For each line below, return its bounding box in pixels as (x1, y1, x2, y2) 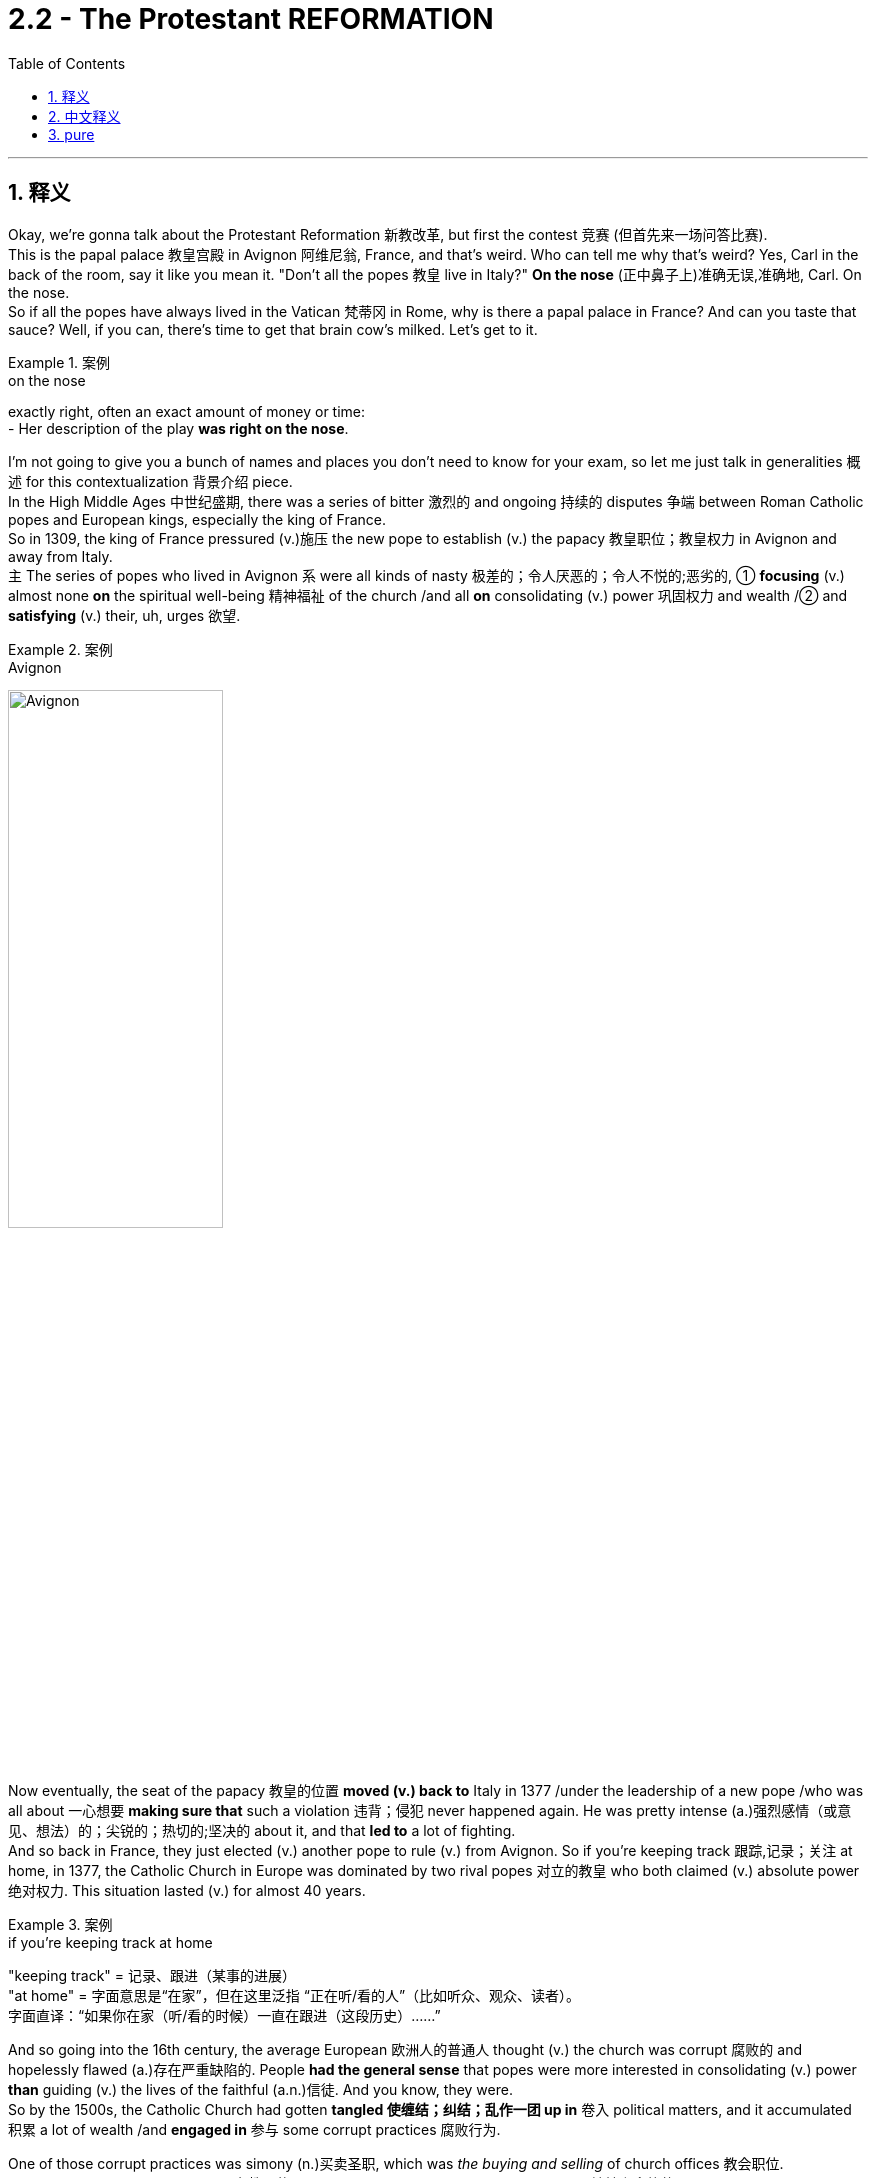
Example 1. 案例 (8, 353, 110, 371)
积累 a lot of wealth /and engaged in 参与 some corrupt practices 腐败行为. (8, 2120, 501, 2138)
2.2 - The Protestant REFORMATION (8, 2, 494, 36)
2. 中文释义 (48, 107, 121, 125)
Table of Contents (8, 54, 126, 72)
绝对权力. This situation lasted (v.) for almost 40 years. (8, 1881, 366, 1899)
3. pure (48, 125, 95, 143)
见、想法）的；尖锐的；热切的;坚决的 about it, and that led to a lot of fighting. (8, 1821, 516, 1839)
